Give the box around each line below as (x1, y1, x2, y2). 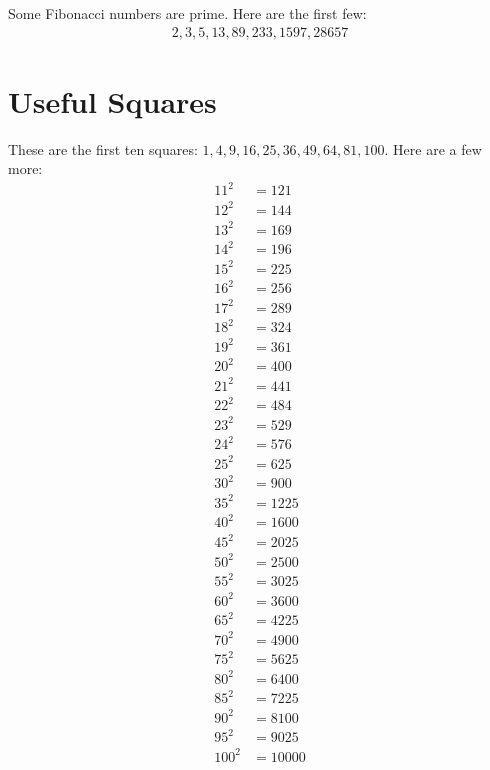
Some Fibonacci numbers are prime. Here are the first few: (8, 3, 367, 23)
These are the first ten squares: (8, 138, 198, 159)
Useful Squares (8, 80, 217, 121)
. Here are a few (384, 138, 482, 159)
